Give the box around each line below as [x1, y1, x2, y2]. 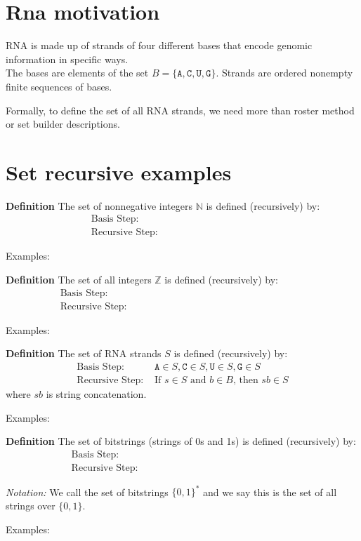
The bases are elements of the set [6, 65, 149, 80]
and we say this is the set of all [202, 484, 337, 499]
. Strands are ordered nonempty [216, 65, 353, 80]
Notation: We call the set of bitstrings [6, 484, 169, 499]
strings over [6, 497, 55, 512]
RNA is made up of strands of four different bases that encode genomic [6, 38, 313, 53]
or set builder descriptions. [6, 116, 120, 131]
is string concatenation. [46, 386, 147, 401]
